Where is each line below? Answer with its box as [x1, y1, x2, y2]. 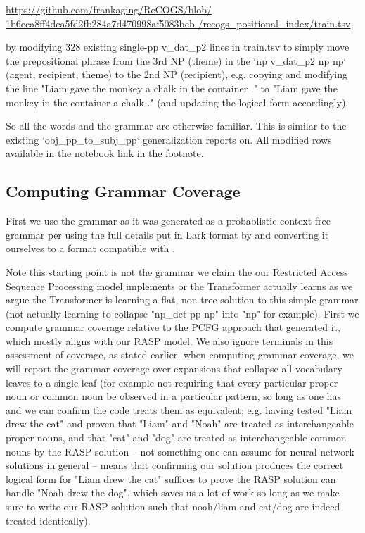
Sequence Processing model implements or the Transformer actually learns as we [6, 278, 353, 293]
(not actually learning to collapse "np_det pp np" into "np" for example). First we [6, 306, 359, 320]
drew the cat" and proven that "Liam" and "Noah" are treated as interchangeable [6, 416, 354, 431]
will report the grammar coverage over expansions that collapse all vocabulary [6, 361, 342, 376]
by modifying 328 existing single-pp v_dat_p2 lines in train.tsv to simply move [6, 39, 350, 54]
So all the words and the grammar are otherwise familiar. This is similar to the [6, 118, 347, 133]
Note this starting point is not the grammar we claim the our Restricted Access [6, 264, 348, 279]
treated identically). [6, 513, 91, 527]
